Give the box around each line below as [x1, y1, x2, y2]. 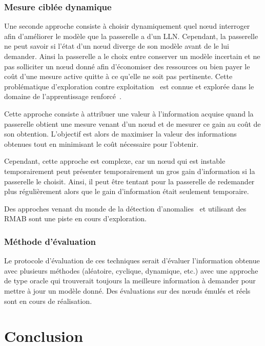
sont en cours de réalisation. [4, 295, 92, 306]
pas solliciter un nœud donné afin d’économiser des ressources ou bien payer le [4, 61, 250, 71]
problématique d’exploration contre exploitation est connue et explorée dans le [4, 81, 254, 91]
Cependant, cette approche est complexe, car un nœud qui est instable [4, 156, 226, 166]
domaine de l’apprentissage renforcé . [4, 91, 121, 102]
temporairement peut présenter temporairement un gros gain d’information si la [4, 165, 255, 176]
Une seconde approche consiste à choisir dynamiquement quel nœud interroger [4, 21, 250, 31]
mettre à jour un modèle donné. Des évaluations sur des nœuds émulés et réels [4, 285, 251, 296]
